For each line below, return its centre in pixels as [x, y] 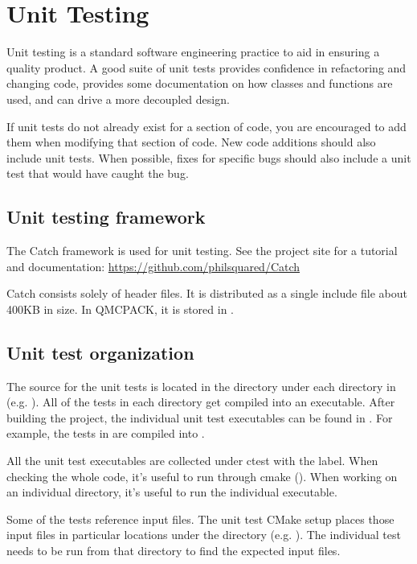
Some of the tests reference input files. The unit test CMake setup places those [200, 519]
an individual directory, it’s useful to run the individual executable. [172, 492]
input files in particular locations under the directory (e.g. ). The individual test [204, 535]
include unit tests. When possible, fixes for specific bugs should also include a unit [209, 157]
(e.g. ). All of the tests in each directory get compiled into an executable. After [201, 402]
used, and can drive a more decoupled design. [118, 99]
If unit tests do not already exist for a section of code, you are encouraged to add [206, 126]
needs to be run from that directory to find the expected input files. [174, 550]
